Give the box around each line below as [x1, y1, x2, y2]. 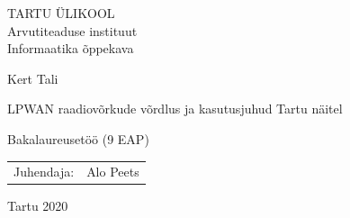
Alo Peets [86, 162, 139, 181]
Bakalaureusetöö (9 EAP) [7, 129, 149, 148]
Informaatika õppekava [7, 39, 134, 58]
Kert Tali [7, 68, 58, 87]
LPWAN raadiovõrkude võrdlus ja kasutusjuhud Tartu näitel [7, 99, 343, 118]
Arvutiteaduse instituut [7, 21, 138, 40]
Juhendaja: [13, 162, 75, 181]
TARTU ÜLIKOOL [7, 4, 115, 22]
